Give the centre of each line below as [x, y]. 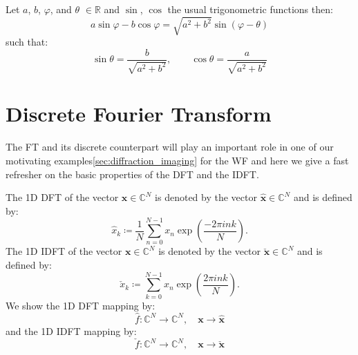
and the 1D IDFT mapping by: [71, 330]
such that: [27, 42]
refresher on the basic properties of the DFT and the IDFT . [132, 174]
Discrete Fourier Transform [139, 114]
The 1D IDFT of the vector [64, 251]
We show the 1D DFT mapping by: [81, 305]
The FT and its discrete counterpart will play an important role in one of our [170, 147]
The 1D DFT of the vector [62, 197]
